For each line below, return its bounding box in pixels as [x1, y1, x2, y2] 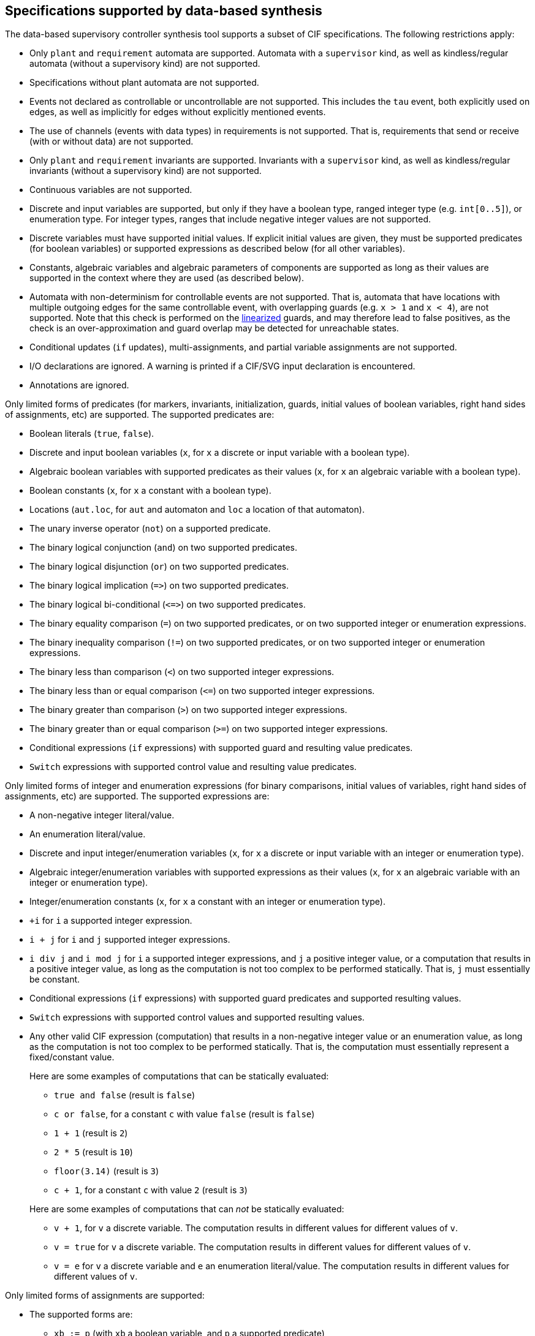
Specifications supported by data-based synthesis [5, 3, 322, 18]
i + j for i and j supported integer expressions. [29, 934, 230, 945]
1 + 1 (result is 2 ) [54, 1128, 128, 1139]
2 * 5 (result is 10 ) [54, 1147, 133, 1158]
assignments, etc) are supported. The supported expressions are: [5, 791, 270, 802]
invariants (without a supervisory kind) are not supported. [29, 165, 262, 176]
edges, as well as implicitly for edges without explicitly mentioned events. [29, 107, 326, 118]
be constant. [29, 974, 80, 985]
